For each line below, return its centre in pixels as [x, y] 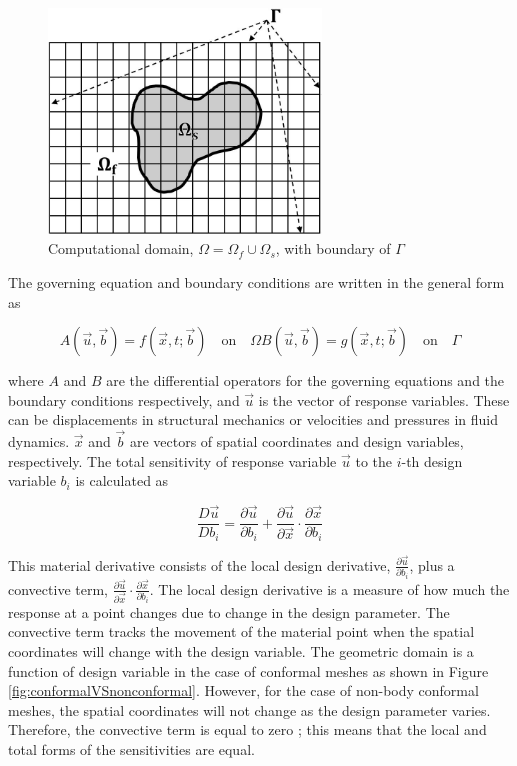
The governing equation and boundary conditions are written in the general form [256, 281]
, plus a [432, 564]
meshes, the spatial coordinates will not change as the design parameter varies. [249, 709]
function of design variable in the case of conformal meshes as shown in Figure [248, 670]
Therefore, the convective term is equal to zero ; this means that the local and [247, 729]
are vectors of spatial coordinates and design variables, [296, 441]
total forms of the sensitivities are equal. [131, 748]
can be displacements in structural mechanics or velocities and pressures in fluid [253, 419]
